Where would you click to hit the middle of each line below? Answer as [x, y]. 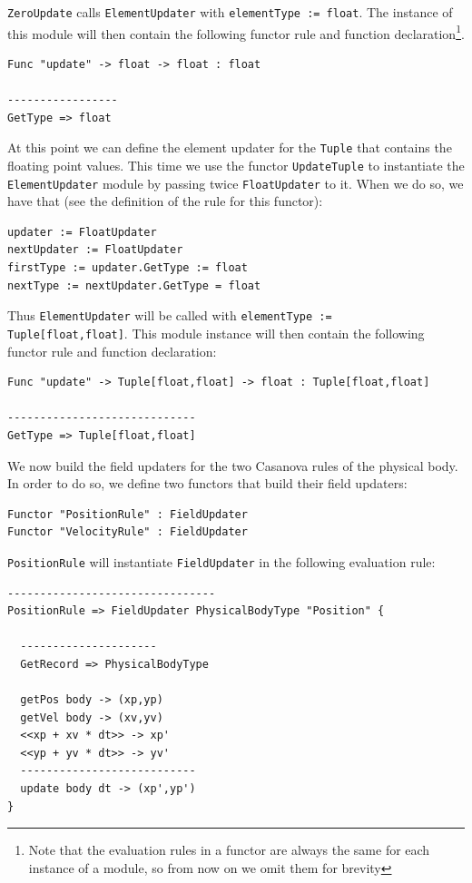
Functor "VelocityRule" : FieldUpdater [128, 532]
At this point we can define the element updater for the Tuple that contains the [230, 147]
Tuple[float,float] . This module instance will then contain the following [216, 333]
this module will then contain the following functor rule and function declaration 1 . [236, 32]
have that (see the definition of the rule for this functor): [165, 201]
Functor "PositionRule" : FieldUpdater [128, 514]
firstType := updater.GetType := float [128, 268]
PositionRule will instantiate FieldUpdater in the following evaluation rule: [221, 561]
